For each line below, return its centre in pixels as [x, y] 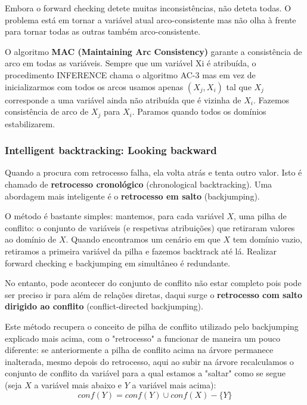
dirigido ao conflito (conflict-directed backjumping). [104, 306]
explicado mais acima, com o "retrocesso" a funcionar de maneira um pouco [142, 338]
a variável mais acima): [174, 384]
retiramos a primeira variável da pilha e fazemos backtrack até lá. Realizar [141, 251]
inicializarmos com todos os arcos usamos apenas [94, 86]
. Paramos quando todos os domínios [199, 111]
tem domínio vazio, [267, 239]
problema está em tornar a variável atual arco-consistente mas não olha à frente [151, 19]
